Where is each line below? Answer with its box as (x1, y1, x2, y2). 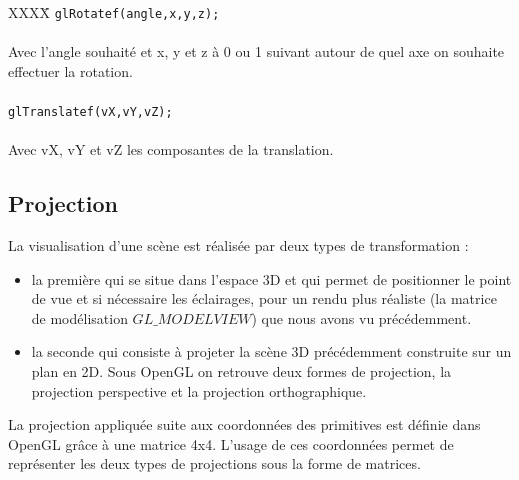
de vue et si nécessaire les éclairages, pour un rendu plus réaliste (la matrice (31, 288, 497, 309)
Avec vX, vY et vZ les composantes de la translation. (8, 139, 334, 160)
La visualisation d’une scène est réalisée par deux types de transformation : (8, 235, 469, 256)
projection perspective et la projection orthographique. (31, 380, 367, 401)
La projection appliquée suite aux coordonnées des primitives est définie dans (8, 414, 481, 435)
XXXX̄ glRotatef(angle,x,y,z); (8, 2, 220, 22)
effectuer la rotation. (8, 60, 133, 81)
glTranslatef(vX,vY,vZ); (8, 105, 173, 120)
